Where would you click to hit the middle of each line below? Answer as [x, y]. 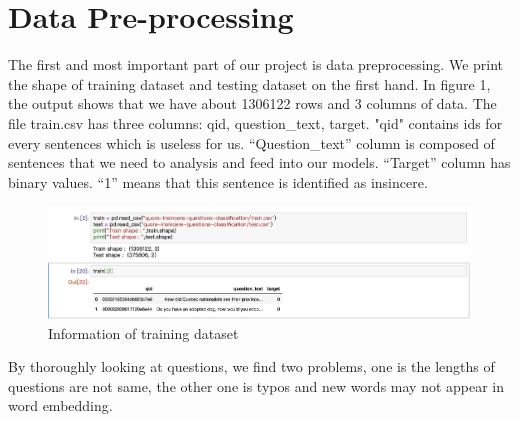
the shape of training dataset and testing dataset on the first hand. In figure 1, [249, 83]
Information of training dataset [143, 332]
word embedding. [60, 405]
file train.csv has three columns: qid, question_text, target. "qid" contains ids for [255, 122]
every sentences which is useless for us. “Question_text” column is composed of [251, 142]
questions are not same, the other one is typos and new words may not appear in [256, 385]
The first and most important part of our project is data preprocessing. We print [256, 64]
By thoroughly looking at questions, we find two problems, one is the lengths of [251, 366]
